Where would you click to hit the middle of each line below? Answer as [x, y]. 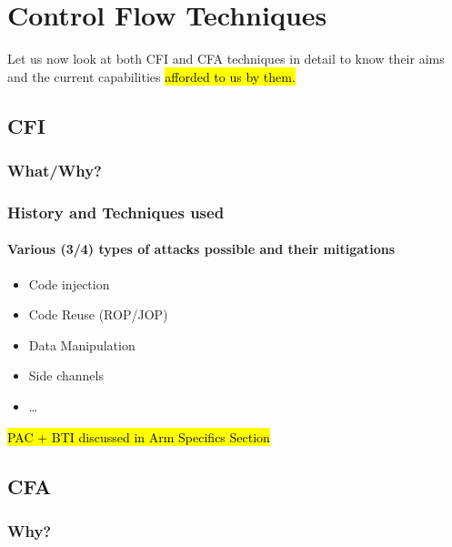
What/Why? [55, 171]
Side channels [66, 375]
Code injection [69, 284]
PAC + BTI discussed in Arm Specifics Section [139, 436]
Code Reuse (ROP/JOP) [98, 314]
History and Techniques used [116, 212]
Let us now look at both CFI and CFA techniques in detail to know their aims [226, 59]
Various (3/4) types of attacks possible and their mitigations [201, 249]
